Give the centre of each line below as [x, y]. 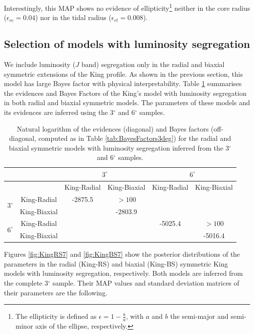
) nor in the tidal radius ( [73, 17]
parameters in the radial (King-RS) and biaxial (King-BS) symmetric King [116, 263]
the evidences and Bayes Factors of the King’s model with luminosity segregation [125, 93]
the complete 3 [26, 283]
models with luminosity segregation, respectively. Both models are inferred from [124, 273]
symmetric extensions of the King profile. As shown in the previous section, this [124, 74]
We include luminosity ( [40, 64]
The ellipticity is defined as [56, 316]
